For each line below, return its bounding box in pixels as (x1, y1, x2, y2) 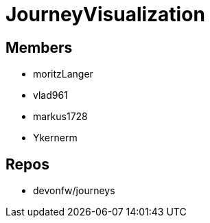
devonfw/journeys (33, 185, 115, 197)
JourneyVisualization (5, 3, 205, 26)
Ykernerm (33, 132, 78, 144)
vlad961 (33, 89, 68, 102)
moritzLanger (33, 68, 93, 80)
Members (5, 38, 73, 56)
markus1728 (33, 110, 88, 123)
